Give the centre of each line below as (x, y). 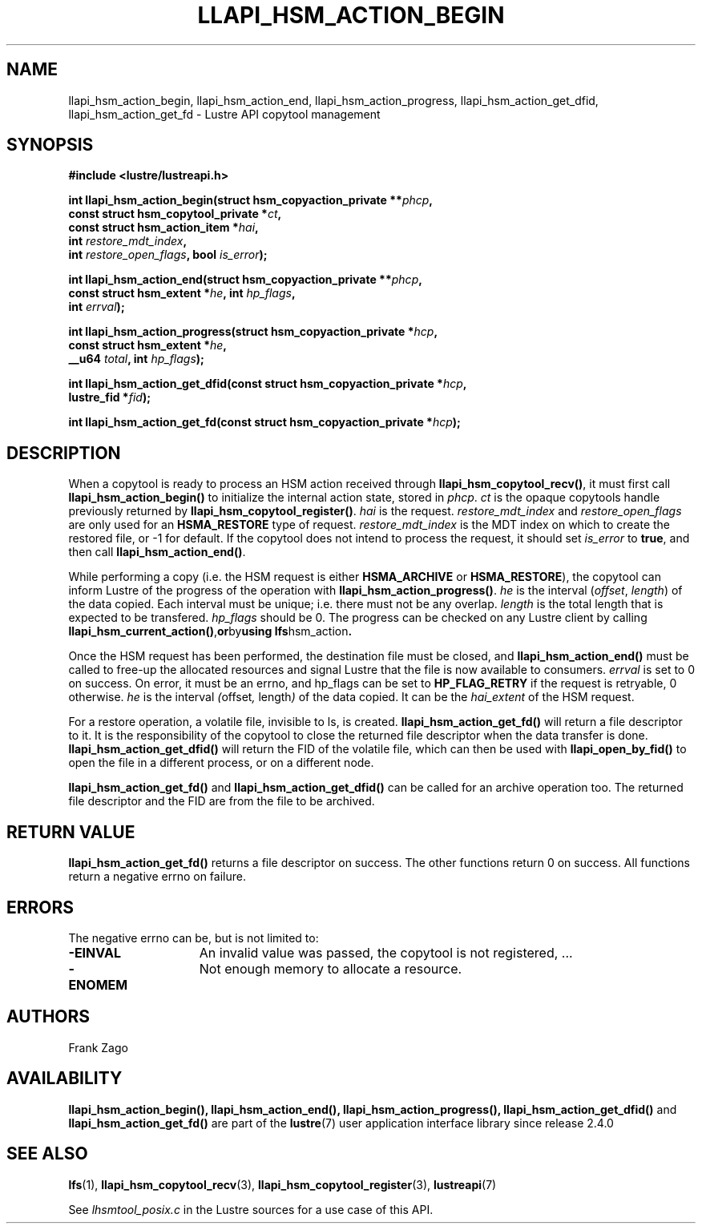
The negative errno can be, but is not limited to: (194, 938)
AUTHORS (48, 1017)
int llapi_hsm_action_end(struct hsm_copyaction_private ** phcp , (245, 280)
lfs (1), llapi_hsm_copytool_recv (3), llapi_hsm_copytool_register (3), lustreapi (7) (282, 1184)
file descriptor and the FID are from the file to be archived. (222, 801)
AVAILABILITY (65, 1079)
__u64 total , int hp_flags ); (136, 359)
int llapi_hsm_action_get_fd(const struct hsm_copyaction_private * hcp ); (264, 422)
